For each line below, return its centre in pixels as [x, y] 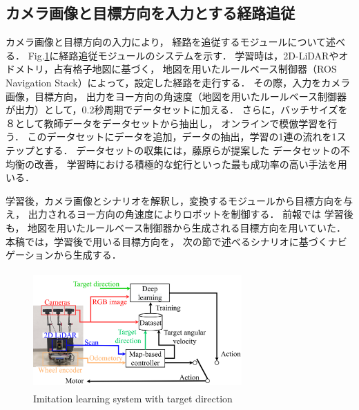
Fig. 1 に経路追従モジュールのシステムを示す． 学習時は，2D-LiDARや [183, 55]
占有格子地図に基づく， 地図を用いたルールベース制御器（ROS [195, 69]
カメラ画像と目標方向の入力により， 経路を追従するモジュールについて [166, 42]
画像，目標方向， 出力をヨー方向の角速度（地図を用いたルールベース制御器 [176, 96]
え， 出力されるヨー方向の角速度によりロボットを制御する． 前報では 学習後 [179, 214]
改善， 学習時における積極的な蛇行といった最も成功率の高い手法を [186, 164]
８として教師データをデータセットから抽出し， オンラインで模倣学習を [167, 123]
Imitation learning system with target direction [133, 399]
